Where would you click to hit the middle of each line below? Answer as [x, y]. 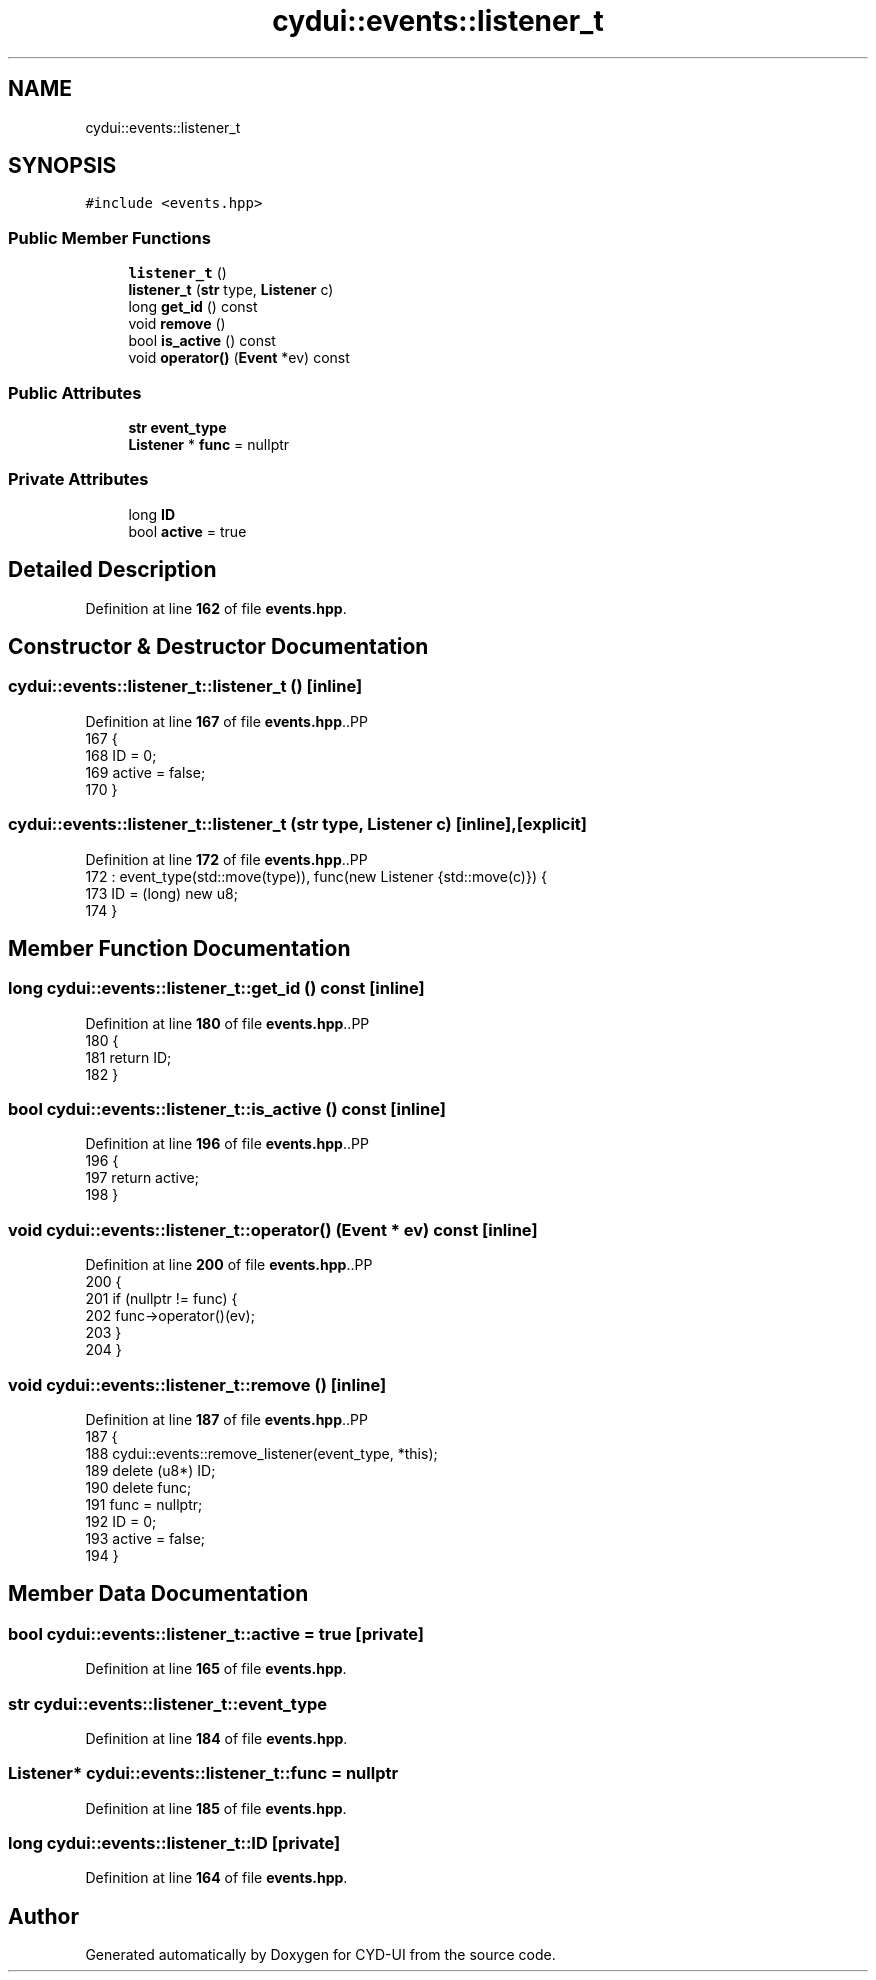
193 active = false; [145, 1538]
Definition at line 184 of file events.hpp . [216, 1738]
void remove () [177, 324]
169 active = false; [145, 772]
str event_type [177, 427]
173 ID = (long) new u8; [161, 893]
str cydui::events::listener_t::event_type [168, 1703]
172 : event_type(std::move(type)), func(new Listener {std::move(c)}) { [316, 876]
